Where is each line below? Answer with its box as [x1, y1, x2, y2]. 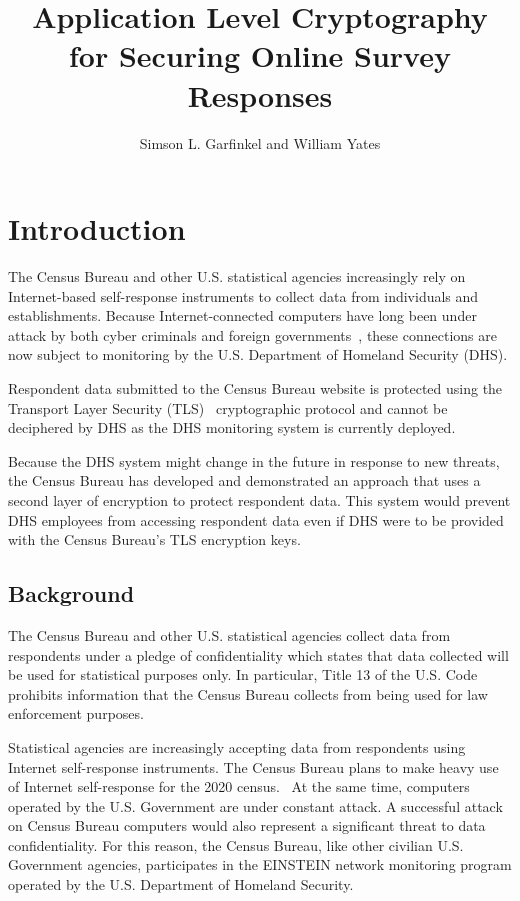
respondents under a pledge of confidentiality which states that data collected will [8, 644, 509, 665]
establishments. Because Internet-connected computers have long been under [8, 305, 477, 326]
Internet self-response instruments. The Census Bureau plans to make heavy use [8, 756, 499, 777]
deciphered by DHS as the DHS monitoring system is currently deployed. [8, 417, 456, 438]
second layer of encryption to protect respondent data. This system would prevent [8, 489, 511, 510]
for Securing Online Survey [69, 35, 451, 76]
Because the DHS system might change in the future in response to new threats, [8, 450, 500, 471]
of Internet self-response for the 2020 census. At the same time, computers [8, 776, 470, 797]
